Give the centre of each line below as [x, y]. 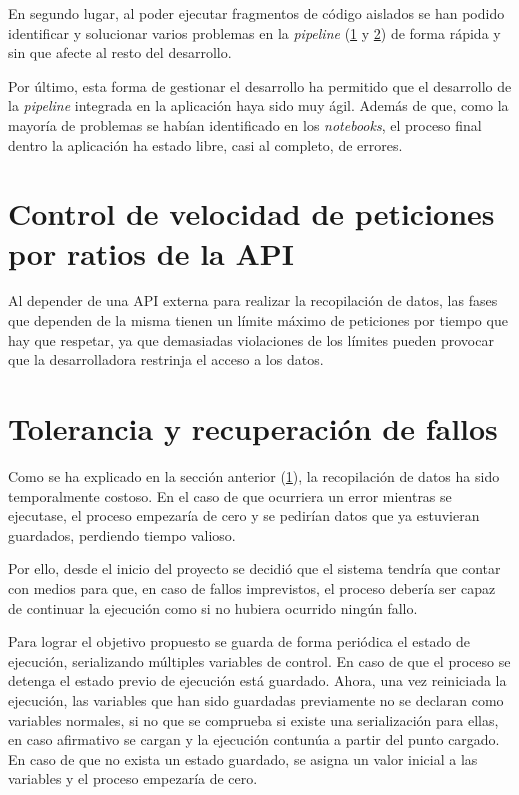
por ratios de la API [151, 252]
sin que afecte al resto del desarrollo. [120, 52]
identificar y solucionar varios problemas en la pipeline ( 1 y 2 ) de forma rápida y [254, 32]
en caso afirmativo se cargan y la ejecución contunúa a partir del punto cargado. [254, 739]
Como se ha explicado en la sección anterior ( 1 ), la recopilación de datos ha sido [254, 475]
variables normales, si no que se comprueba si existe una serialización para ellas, [253, 719]
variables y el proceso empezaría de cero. [133, 778]
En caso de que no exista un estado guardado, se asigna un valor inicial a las [243, 758]
